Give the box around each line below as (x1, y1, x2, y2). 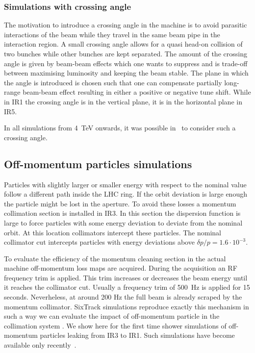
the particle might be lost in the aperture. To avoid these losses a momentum (4, 198, 236, 208)
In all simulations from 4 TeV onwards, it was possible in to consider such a (4, 123, 236, 133)
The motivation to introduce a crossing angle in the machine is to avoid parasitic (4, 20, 247, 30)
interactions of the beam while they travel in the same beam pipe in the (4, 29, 220, 39)
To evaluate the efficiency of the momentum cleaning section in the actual (4, 253, 226, 263)
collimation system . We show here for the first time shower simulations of (4, 320, 227, 330)
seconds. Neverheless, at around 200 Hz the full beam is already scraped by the (4, 292, 242, 302)
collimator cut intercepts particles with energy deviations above (4, 237, 195, 247)
